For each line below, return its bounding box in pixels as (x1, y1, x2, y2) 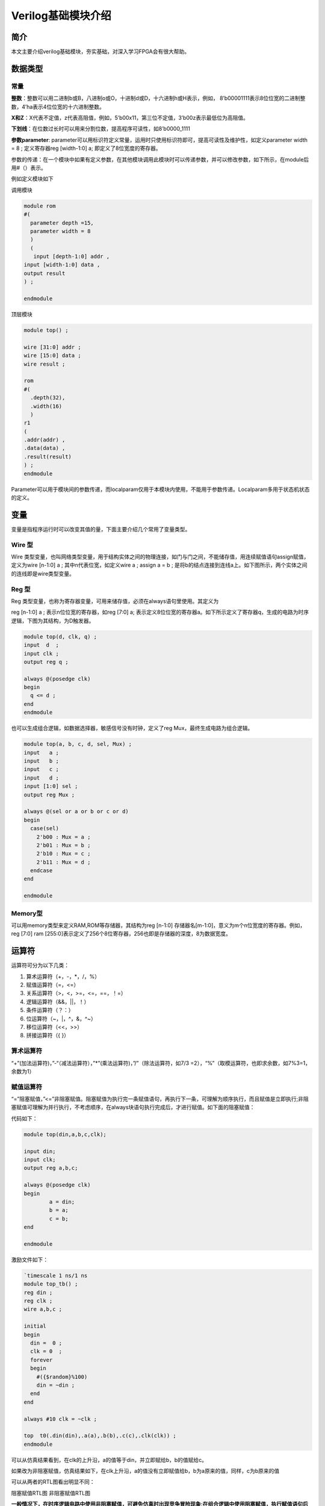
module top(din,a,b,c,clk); (23, 1131, 107, 1138)
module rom (23, 202, 56, 209)
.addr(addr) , (23, 437, 66, 443)
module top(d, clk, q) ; (23, 633, 97, 640)
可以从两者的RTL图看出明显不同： (11, 1478, 95, 1486)
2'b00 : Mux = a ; (36, 833, 91, 840)
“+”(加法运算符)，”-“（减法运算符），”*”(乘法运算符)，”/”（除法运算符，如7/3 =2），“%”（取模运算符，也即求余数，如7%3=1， (11, 1059, 311, 1066)
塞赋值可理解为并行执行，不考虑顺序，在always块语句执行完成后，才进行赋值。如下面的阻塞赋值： (11, 1104, 255, 1111)
